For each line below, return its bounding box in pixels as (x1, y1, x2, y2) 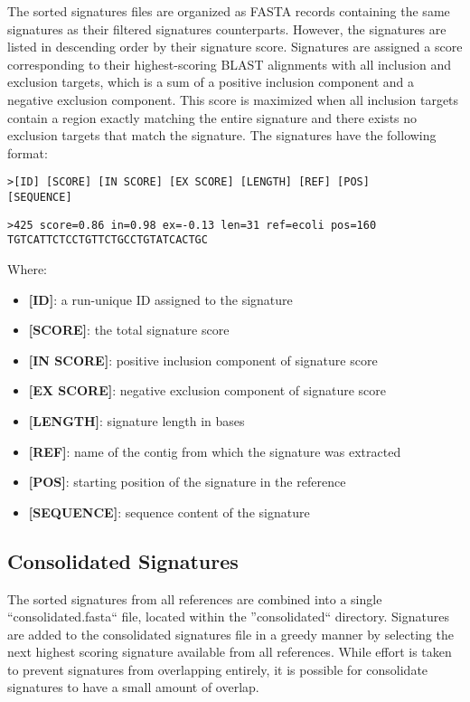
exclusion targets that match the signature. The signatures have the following (7, 126, 437, 145)
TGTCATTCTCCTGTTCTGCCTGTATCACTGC (7, 233, 208, 247)
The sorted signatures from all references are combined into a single (7, 589, 382, 608)
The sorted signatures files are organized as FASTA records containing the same (7, 2, 450, 20)
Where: (7, 259, 47, 278)
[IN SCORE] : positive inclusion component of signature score (28, 350, 378, 369)
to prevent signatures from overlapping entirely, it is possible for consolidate (7, 659, 428, 678)
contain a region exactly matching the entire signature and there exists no (7, 108, 418, 127)
